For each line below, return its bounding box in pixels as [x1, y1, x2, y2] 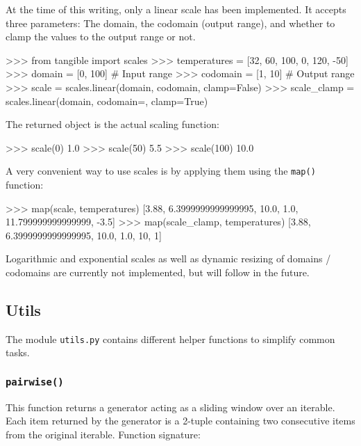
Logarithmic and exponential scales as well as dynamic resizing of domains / [6, 251, 331, 266]
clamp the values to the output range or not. [6, 29, 196, 44]
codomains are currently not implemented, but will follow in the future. [6, 264, 310, 279]
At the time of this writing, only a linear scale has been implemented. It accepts [6, 2, 346, 16]
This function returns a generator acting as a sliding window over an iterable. [6, 399, 335, 414]
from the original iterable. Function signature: [6, 427, 201, 441]
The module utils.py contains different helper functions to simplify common [6, 331, 335, 346]
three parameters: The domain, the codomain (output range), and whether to [6, 15, 335, 30]
